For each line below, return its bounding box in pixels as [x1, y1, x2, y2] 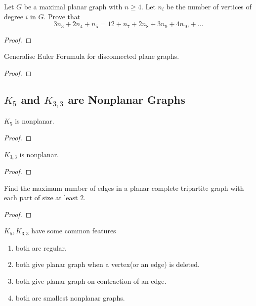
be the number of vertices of [166, 1, 252, 11]
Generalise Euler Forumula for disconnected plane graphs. [4, 51, 179, 61]
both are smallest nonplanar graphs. [15, 292, 125, 303]
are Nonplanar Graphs [68, 91, 185, 107]
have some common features [31, 225, 116, 236]
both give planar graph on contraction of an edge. [15, 276, 167, 286]
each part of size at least [4, 192, 78, 203]
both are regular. [15, 242, 67, 253]
